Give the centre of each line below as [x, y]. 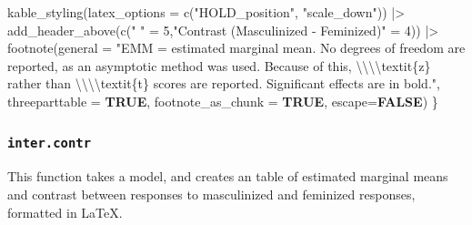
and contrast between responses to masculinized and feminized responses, [211, 194]
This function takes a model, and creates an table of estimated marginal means [228, 176]
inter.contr [50, 143]
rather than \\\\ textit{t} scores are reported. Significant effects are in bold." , [224, 83]
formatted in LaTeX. [65, 212]
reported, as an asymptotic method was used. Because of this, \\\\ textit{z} [219, 65]
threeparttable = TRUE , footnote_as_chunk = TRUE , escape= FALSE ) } [223, 101]
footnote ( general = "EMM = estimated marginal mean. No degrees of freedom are [236, 48]
